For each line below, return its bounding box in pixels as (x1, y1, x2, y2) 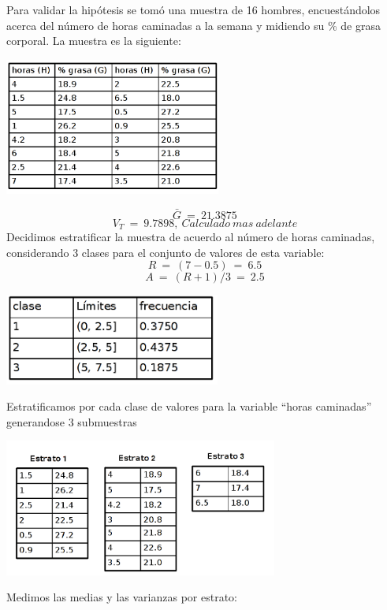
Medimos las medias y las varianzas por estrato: (6, 589, 237, 605)
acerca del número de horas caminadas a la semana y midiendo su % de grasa (6, 17, 381, 33)
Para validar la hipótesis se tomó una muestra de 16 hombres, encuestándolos (6, 2, 381, 17)
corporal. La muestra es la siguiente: (6, 32, 181, 49)
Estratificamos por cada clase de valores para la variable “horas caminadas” (6, 398, 372, 415)
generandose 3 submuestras (6, 413, 137, 430)
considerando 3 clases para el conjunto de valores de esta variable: (6, 244, 325, 260)
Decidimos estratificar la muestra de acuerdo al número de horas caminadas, (6, 229, 375, 245)
